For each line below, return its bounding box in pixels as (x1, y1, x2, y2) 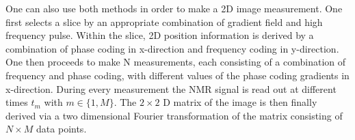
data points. (36, 122, 87, 136)
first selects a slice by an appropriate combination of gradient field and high (5, 14, 323, 29)
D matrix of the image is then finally (163, 95, 317, 109)
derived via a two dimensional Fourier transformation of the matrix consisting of (5, 108, 343, 122)
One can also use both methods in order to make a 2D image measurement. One (5, 1, 343, 15)
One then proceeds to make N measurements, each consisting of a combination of (5, 55, 346, 69)
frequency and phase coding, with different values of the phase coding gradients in (5, 68, 350, 82)
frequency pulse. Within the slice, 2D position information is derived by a (5, 28, 314, 42)
